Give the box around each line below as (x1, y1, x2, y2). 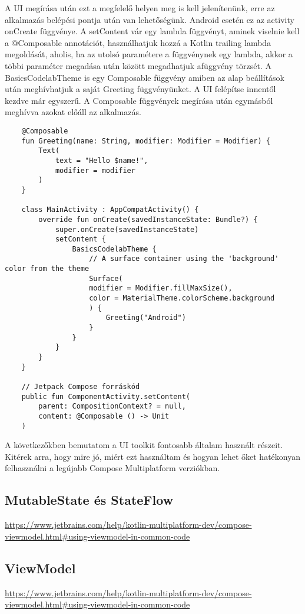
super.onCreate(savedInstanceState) (55, 225, 199, 234)
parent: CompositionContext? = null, (38, 402, 186, 411)
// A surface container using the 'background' (89, 254, 279, 263)
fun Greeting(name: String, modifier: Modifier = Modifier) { (21, 136, 271, 145)
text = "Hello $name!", (55, 156, 148, 165)
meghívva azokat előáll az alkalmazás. (5, 106, 141, 118)
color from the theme (5, 264, 89, 273)
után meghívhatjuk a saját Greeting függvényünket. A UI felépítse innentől (5, 83, 276, 95)
